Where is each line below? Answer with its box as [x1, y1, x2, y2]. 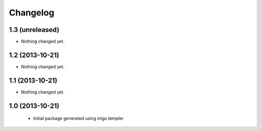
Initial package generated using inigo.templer [33, 116, 124, 121]
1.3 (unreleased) [9, 26, 60, 34]
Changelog [9, 7, 54, 18]
